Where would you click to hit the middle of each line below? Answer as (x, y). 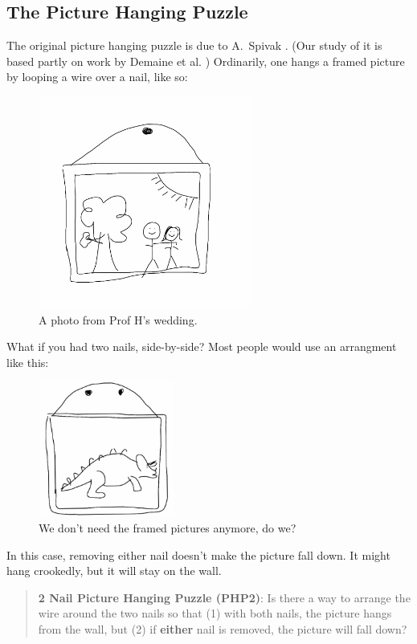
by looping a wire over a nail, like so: (97, 77)
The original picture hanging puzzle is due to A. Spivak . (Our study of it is (194, 45)
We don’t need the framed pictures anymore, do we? (168, 527)
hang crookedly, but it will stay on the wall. (114, 571)
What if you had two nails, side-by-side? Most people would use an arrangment (202, 346)
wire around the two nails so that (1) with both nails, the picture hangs (215, 613)
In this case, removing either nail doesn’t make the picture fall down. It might (198, 554)
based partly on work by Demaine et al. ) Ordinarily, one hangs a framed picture (206, 61)
